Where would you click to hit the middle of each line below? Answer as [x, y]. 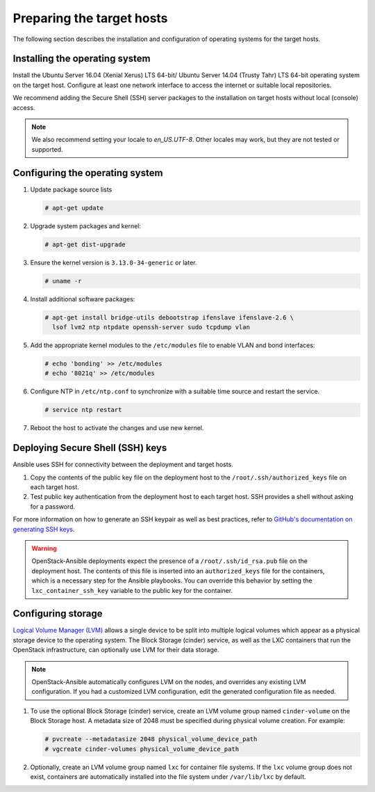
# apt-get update [74, 208]
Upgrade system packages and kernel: [86, 225]
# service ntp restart [83, 410]
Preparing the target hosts [90, 18]
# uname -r [63, 281]
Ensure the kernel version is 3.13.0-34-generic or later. [114, 262]
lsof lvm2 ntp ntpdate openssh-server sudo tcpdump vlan [151, 327]
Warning [44, 548]
